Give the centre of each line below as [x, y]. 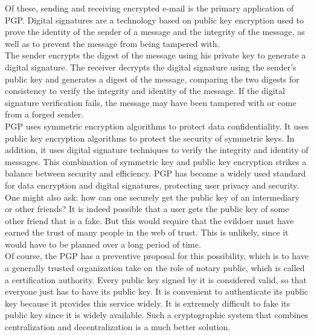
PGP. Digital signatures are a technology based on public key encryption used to [155, 20]
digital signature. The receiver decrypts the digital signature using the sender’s [151, 67]
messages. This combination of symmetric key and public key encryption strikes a [156, 161]
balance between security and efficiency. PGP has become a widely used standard [155, 173]
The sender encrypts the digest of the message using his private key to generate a [155, 55]
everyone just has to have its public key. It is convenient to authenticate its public [157, 291]
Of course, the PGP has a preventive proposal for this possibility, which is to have [157, 256]
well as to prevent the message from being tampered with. [112, 43]
